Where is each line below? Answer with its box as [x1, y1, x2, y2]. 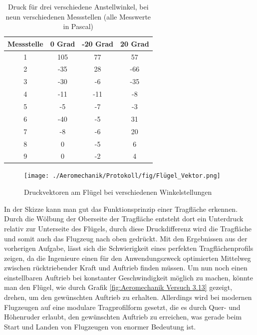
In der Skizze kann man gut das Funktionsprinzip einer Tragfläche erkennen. [4, 203, 238, 214]
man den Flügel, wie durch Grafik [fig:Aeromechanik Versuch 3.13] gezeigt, [4, 282, 233, 292]
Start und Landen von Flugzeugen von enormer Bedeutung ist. [4, 321, 196, 331]
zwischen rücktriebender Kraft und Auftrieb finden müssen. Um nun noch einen [4, 262, 248, 273]
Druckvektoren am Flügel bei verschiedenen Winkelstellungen [24, 187, 212, 197]
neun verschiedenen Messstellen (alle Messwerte [5, 11, 151, 22]
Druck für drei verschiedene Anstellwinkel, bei [7, 2, 149, 12]
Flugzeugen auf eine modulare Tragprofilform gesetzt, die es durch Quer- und [4, 301, 241, 312]
